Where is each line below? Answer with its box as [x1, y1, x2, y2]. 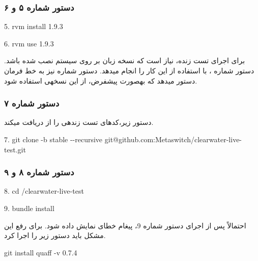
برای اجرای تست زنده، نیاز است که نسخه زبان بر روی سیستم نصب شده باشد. [4, 55, 245, 66]
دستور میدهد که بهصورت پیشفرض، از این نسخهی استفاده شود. [4, 75, 197, 86]
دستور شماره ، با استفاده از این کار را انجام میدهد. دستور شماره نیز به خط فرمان [4, 65, 254, 75]
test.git [4, 144, 26, 154]
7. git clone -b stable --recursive [4, 134, 103, 144]
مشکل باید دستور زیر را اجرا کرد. [4, 230, 106, 241]
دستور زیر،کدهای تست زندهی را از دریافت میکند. [4, 117, 154, 127]
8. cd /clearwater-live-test [4, 186, 84, 196]
